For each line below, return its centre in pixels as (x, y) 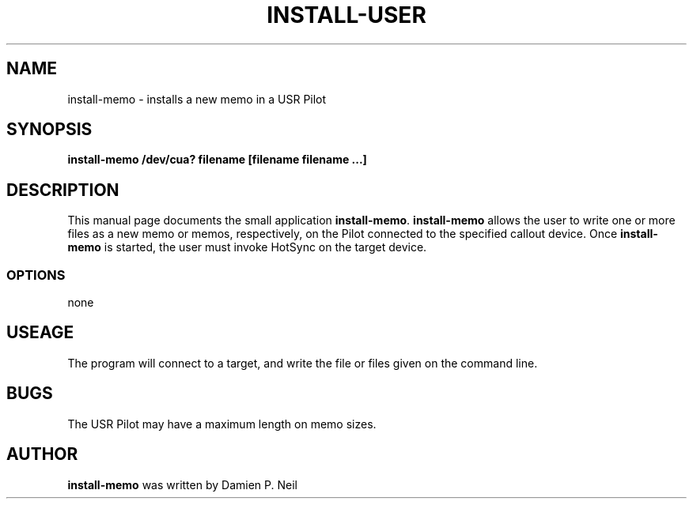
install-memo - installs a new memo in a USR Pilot (197, 99)
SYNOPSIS (49, 130)
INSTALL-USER (346, 15)
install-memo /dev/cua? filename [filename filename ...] (217, 160)
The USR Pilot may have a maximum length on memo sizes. (222, 424)
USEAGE (40, 333)
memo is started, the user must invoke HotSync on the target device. (247, 247)
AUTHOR (42, 454)
